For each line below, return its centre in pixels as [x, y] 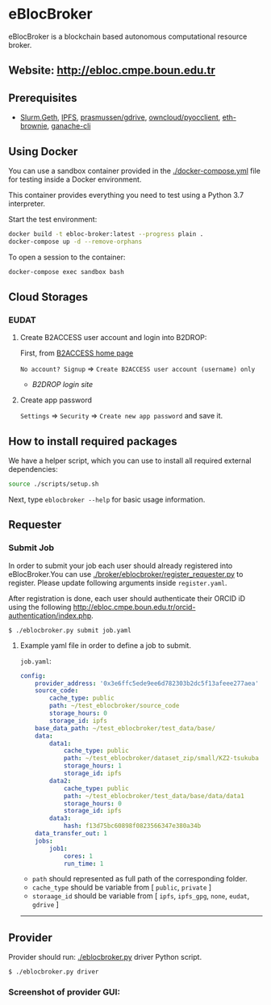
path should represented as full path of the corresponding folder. [140, 879]
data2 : [60, 780]
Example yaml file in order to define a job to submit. [106, 645]
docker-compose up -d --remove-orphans [75, 242]
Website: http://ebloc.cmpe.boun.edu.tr [112, 71]
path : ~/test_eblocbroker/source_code [115, 706]
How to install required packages [93, 441]
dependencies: [33, 469]
